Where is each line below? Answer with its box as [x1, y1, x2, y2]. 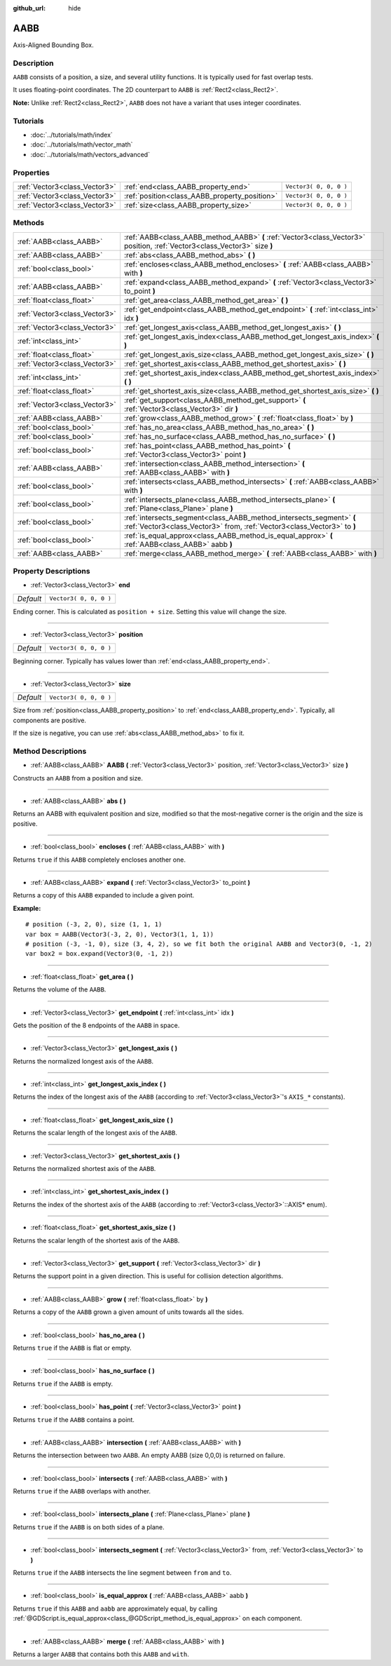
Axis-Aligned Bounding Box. [13, 41, 94, 49]
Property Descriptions [13, 567, 90, 576]
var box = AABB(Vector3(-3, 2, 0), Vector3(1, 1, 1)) [25, 930, 214, 938]
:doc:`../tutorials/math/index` [30, 130, 114, 139]
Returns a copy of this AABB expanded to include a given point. [13, 891, 195, 900]
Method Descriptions [13, 746, 87, 756]
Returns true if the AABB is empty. [13, 1379, 114, 1388]
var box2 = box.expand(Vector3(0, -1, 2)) [25, 950, 174, 958]
